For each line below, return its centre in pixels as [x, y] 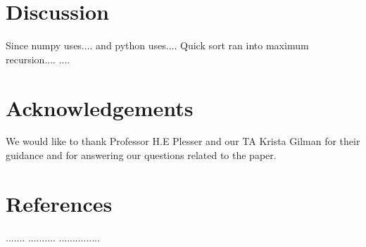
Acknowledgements [100, 107]
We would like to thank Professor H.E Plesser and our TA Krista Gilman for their [183, 141]
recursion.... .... [38, 59]
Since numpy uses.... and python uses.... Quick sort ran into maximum [157, 45]
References [59, 203]
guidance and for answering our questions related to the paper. [141, 155]
